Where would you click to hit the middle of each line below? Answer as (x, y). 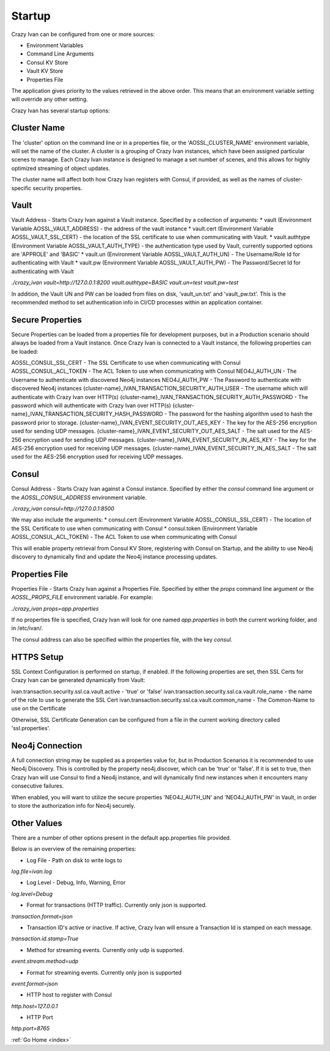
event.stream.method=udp (45, 961)
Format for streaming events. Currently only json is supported (104, 972)
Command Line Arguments (60, 54)
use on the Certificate (39, 708)
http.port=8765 (31, 1028)
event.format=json (35, 983)
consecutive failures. (38, 786)
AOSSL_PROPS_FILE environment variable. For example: (82, 597)
